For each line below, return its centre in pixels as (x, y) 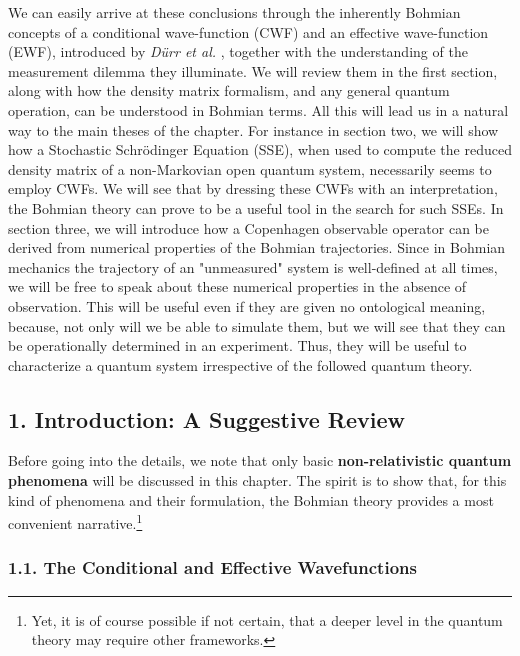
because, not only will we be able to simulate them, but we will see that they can (257, 325)
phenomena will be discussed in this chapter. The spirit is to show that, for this (257, 480)
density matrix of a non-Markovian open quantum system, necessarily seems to (250, 168)
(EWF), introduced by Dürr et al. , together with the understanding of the (238, 51)
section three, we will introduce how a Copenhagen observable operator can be (248, 227)
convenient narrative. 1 (75, 521)
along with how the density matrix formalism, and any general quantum (229, 90)
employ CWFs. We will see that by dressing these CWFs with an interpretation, (253, 188)
